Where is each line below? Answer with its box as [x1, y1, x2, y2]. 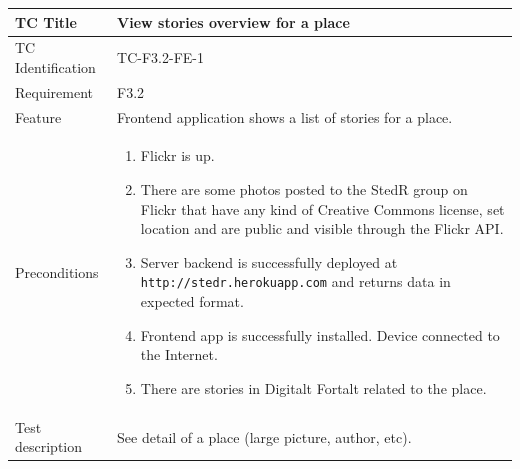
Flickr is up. [140, 145, 215, 166]
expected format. [140, 291, 244, 312]
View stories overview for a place [117, 11, 350, 32]
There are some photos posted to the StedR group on [140, 179, 468, 200]
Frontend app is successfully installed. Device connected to [140, 324, 500, 345]
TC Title [15, 11, 77, 32]
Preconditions [15, 261, 99, 282]
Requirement [15, 81, 94, 102]
